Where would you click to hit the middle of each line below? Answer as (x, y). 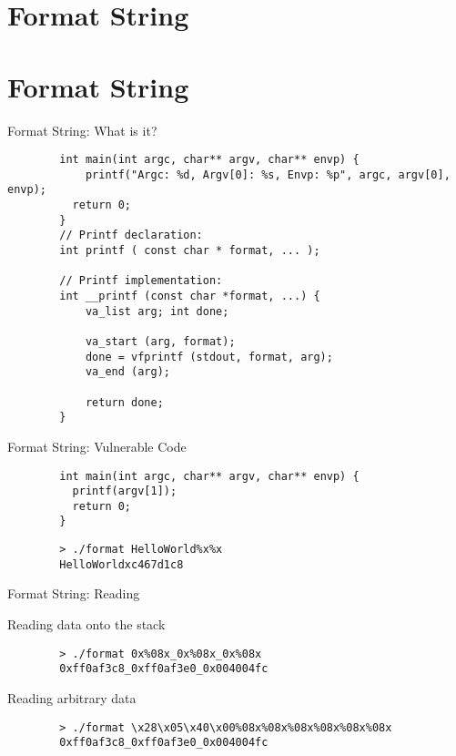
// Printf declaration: (131, 235)
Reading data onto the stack (86, 624)
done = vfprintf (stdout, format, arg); (209, 357)
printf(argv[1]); (125, 491)
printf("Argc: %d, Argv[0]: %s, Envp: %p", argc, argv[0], (268, 174)
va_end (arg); (127, 372)
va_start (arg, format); (160, 341)
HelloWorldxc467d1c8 (122, 564)
